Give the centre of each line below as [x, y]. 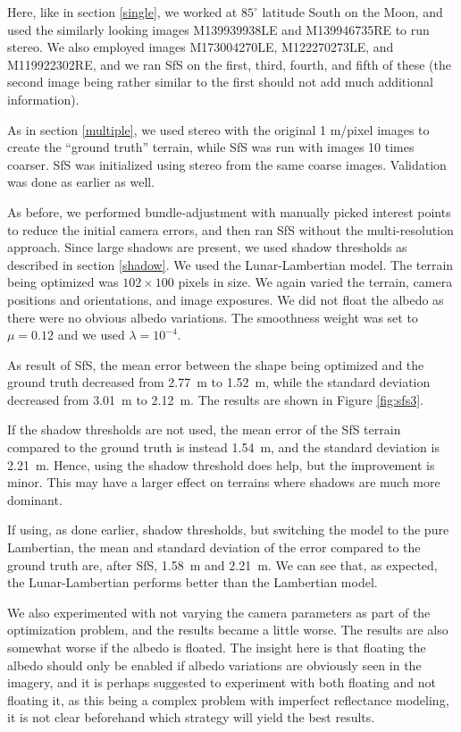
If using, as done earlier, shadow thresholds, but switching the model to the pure [228, 530]
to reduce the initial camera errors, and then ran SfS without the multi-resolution [230, 229]
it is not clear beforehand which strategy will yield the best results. [191, 717]
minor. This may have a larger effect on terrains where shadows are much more [224, 482]
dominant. [35, 499]
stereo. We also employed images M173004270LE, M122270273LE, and [201, 47]
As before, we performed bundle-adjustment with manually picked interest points [229, 211]
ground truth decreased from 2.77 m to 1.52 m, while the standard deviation [219, 382]
